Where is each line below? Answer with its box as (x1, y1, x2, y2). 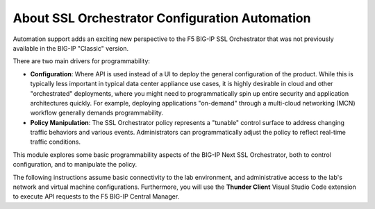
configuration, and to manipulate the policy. (12, 160, 137, 169)
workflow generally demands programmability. (30, 108, 163, 117)
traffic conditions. (30, 137, 81, 146)
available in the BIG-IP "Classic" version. (12, 44, 128, 52)
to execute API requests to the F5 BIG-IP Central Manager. (12, 192, 180, 201)
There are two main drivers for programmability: (12, 57, 151, 65)
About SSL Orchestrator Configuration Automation (12, 10, 311, 26)
